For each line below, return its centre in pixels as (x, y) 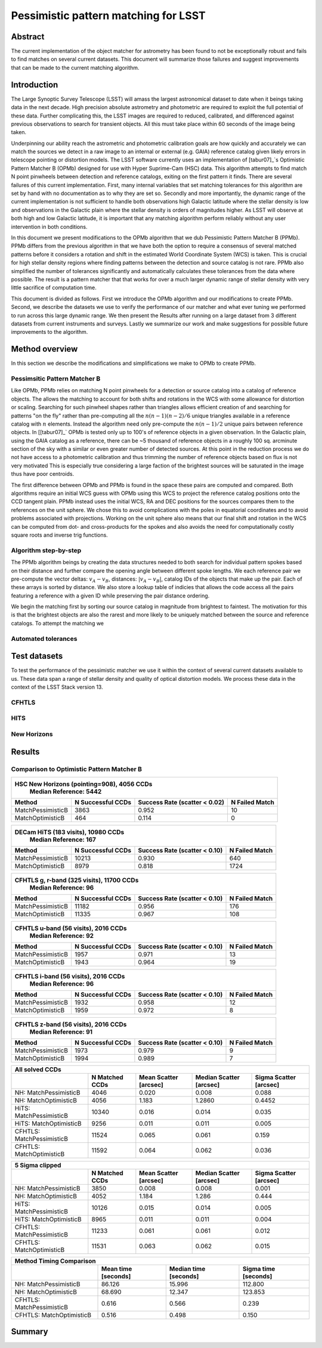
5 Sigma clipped (38, 1165)
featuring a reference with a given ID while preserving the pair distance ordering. (110, 596)
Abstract (28, 37)
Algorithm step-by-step (46, 550)
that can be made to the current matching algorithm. (75, 67)
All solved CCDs (38, 1069)
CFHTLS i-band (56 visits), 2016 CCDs (70, 976)
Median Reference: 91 (61, 1031)
